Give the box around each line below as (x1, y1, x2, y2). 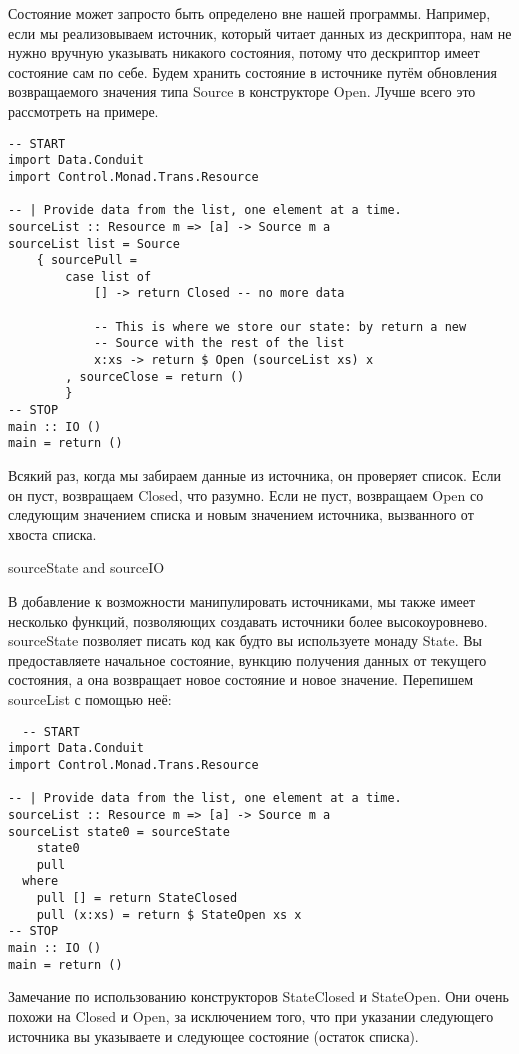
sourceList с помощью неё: (8, 688, 172, 709)
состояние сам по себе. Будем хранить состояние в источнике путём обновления (8, 61, 498, 82)
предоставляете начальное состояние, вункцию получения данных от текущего (8, 649, 487, 670)
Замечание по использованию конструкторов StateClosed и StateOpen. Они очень (8, 986, 509, 1007)
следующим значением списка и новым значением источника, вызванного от (8, 504, 474, 525)
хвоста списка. (8, 523, 97, 544)
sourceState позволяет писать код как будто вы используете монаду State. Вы (8, 630, 482, 651)
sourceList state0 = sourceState (8, 824, 230, 839)
